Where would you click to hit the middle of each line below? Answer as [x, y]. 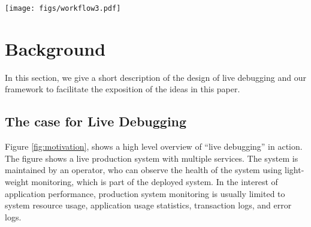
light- [295, 170]
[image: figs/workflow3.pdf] [63, 8]
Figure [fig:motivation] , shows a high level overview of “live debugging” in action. [154, 146]
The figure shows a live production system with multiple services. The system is [152, 158]
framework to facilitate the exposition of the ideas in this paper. [123, 89]
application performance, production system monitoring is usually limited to [145, 193]
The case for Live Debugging [96, 121]
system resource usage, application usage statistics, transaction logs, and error [148, 205]
